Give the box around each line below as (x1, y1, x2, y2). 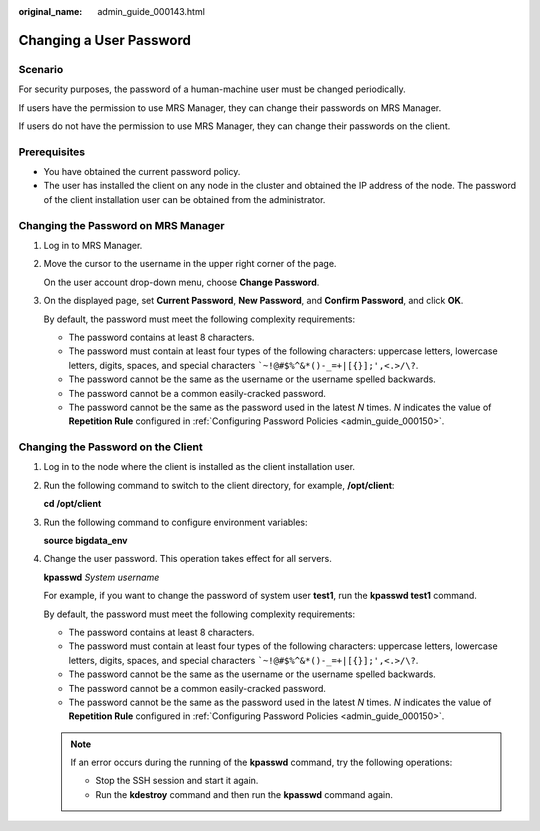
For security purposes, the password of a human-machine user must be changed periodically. (18, 83, 406, 95)
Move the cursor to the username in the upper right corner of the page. (43, 258, 337, 270)
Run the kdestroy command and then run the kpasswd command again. (95, 788, 394, 800)
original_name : (18, 6, 83, 17)
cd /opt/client (43, 498, 102, 510)
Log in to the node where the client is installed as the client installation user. (43, 461, 355, 473)
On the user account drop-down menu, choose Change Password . (43, 276, 320, 288)
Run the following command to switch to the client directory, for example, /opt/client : (43, 479, 395, 491)
